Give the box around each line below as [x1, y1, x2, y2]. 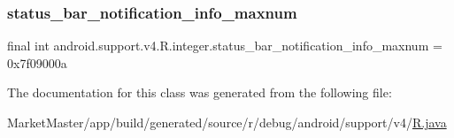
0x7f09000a [7, 53, 67, 72]
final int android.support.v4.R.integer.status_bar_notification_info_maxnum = [7, 36, 442, 55]
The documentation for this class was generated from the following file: [7, 83, 392, 102]
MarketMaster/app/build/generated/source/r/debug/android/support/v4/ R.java [7, 113, 447, 131]
